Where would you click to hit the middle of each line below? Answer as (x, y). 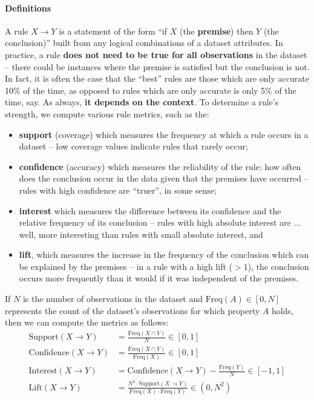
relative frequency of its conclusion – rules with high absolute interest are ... (160, 222)
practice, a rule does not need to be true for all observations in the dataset (156, 54)
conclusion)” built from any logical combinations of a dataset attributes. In (144, 43)
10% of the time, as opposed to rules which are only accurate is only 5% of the (151, 90)
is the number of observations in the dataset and (113, 299)
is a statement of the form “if (113, 31)
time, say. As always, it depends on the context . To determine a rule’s (142, 102)
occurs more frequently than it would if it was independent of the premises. (159, 278)
